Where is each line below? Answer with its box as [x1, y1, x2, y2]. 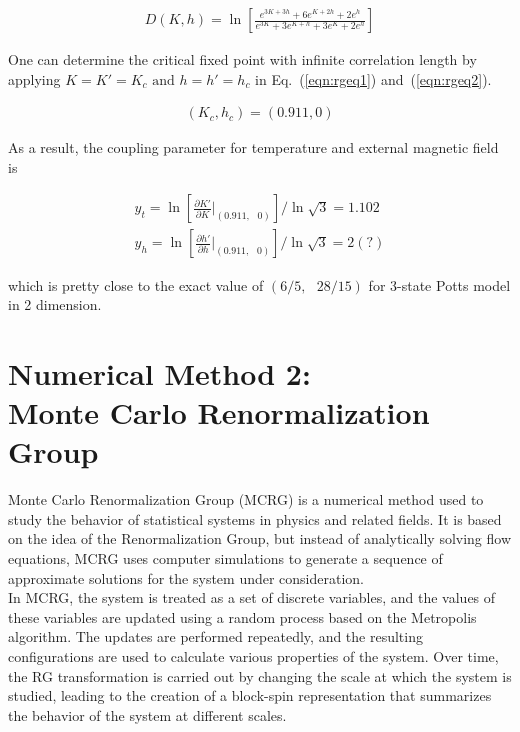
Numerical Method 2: [8, 352, 311, 393]
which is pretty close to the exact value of [8, 274, 264, 295]
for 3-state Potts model [368, 274, 511, 295]
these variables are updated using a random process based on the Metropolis [8, 606, 477, 627]
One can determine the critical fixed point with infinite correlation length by [8, 49, 477, 70]
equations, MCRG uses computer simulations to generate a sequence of [8, 547, 443, 568]
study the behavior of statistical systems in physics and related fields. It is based [8, 508, 502, 529]
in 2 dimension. [8, 294, 102, 315]
